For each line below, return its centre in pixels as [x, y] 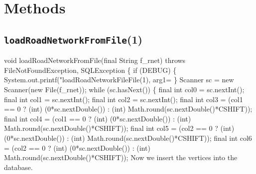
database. [18, 167]
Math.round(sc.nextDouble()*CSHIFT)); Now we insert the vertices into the [121, 157]
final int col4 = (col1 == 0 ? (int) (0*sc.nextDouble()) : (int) [98, 118]
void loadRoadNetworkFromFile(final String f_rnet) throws [95, 60]
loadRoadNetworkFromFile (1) [73, 39]
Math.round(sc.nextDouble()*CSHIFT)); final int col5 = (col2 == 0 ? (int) [119, 128]
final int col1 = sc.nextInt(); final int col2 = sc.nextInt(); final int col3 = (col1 [124, 99]
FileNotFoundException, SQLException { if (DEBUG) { [90, 70]
